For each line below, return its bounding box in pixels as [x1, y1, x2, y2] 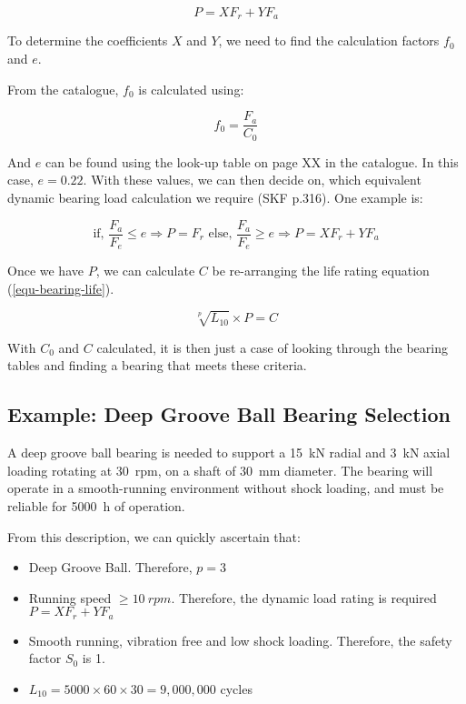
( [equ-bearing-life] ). [7, 278, 114, 297]
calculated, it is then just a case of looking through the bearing [96, 337, 448, 357]
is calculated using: [138, 79, 244, 98]
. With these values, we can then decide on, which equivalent [83, 170, 421, 189]
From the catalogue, [7, 79, 119, 98]
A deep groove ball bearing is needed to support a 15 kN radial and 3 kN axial [7, 443, 451, 462]
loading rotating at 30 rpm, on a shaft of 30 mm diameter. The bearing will [7, 460, 433, 479]
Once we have [7, 261, 84, 280]
